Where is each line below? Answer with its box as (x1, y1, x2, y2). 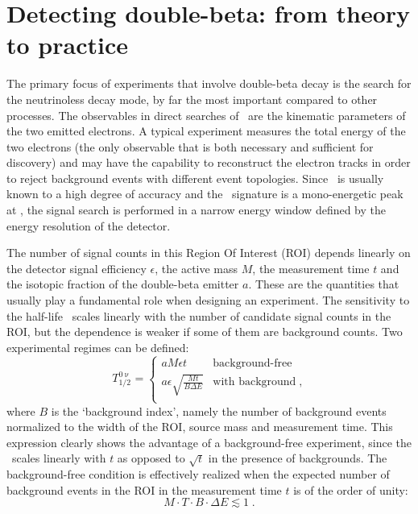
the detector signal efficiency (6, 259, 147, 276)
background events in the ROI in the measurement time (6, 481, 282, 498)
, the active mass (155, 259, 238, 276)
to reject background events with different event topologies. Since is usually (6, 169, 384, 186)
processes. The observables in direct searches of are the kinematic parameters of (6, 106, 406, 123)
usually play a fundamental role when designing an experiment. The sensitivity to (6, 292, 410, 309)
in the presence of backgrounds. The (208, 450, 387, 466)
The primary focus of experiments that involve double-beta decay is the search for (6, 75, 412, 92)
